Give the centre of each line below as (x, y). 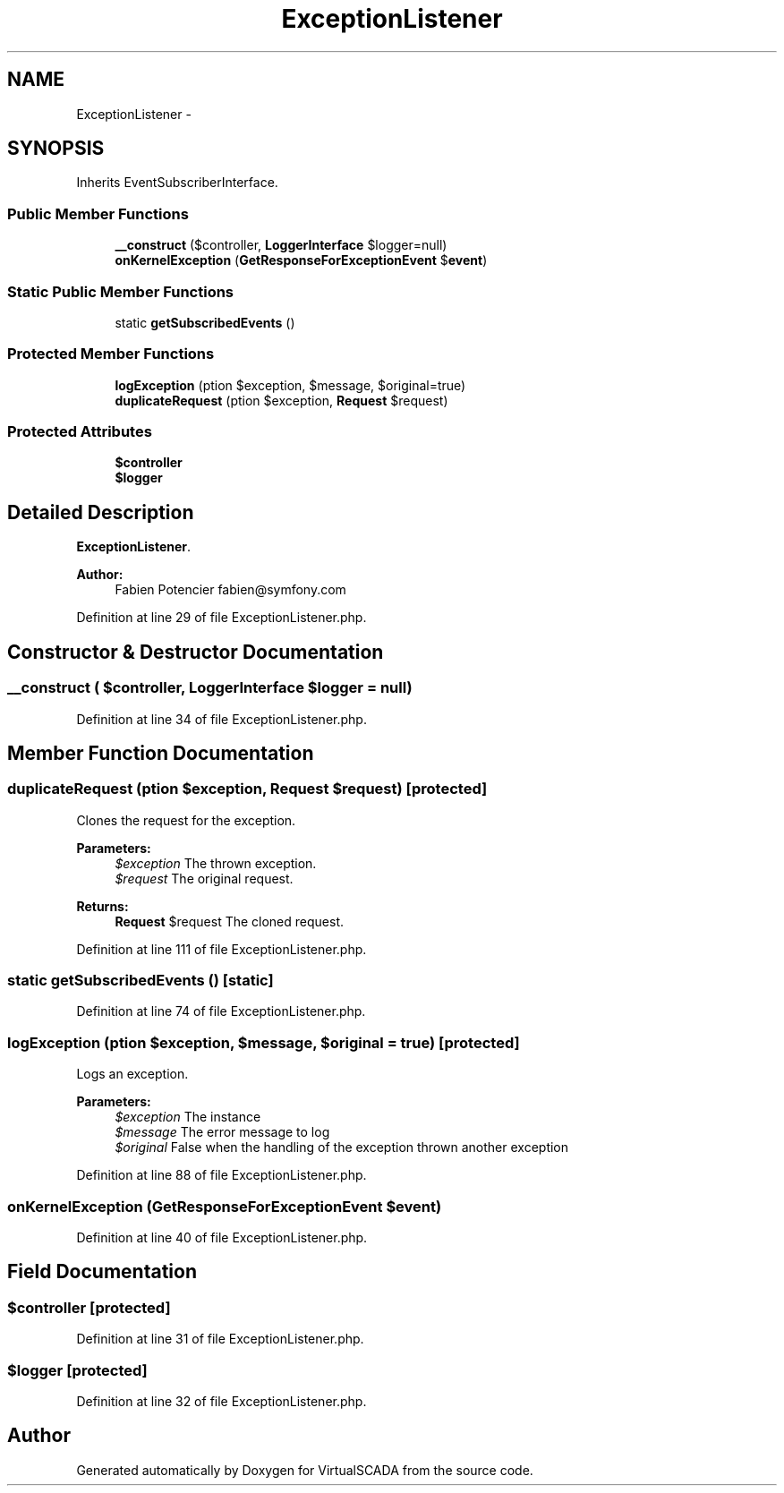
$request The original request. (204, 878)
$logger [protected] (77, 1370)
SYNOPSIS (56, 149)
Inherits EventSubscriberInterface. (177, 183)
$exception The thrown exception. (216, 863)
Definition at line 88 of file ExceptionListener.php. (222, 1175)
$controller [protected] (89, 1307)
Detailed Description (101, 512)
